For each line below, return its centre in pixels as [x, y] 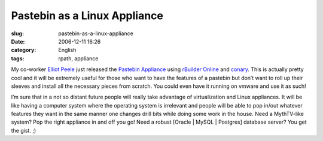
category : [24, 50]
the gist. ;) [24, 130]
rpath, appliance [78, 58]
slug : [17, 33]
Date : [18, 41]
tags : [18, 58]
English [67, 50]
